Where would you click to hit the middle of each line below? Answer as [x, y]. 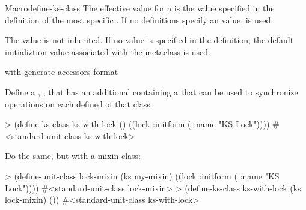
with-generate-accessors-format [62, 72]
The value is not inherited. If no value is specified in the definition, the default [149, 40]
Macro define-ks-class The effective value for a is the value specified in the [140, 8]
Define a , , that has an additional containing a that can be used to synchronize [151, 91]
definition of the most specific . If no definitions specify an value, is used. [139, 19]
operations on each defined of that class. [79, 103]
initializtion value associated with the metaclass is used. [108, 51]
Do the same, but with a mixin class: [73, 156]
